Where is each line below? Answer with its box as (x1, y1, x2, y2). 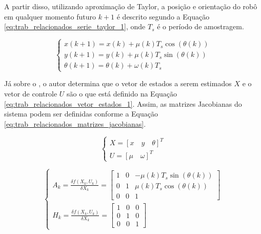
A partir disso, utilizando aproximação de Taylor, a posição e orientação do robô (4, 1, 257, 11)
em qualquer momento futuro (4, 11, 96, 22)
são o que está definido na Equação (67, 88, 177, 99)
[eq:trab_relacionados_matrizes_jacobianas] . (4, 118, 146, 129)
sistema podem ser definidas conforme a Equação (4, 108, 158, 119)
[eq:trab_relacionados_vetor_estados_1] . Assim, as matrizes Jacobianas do (4, 98, 242, 109)
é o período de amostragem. (157, 21, 244, 32)
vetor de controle (4, 88, 57, 99)
